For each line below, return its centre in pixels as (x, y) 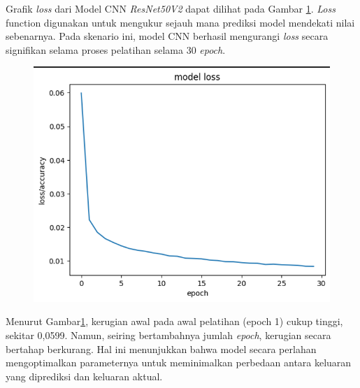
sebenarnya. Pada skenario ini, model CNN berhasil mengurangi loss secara (167, 36)
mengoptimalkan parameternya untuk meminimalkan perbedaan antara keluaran (179, 362)
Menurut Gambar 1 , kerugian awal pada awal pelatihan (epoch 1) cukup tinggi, (174, 321)
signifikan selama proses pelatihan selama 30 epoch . (116, 49)
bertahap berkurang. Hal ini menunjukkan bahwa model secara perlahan (161, 349)
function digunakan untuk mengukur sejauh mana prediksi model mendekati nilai (180, 22)
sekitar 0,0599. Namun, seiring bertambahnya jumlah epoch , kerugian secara (168, 335)
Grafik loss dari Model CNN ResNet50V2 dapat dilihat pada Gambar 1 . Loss (171, 8)
